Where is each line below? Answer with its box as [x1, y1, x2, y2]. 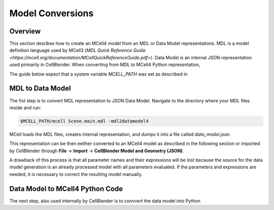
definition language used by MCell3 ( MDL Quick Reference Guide [9, 47, 146, 53]
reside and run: [9, 104, 42, 111]
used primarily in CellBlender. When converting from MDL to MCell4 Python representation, [9, 61, 200, 68]
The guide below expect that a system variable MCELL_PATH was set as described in [9, 71, 188, 77]
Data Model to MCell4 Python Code [9, 184, 123, 193]
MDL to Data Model [9, 84, 71, 93]
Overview [9, 27, 41, 36]
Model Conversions [9, 8, 94, 19]
